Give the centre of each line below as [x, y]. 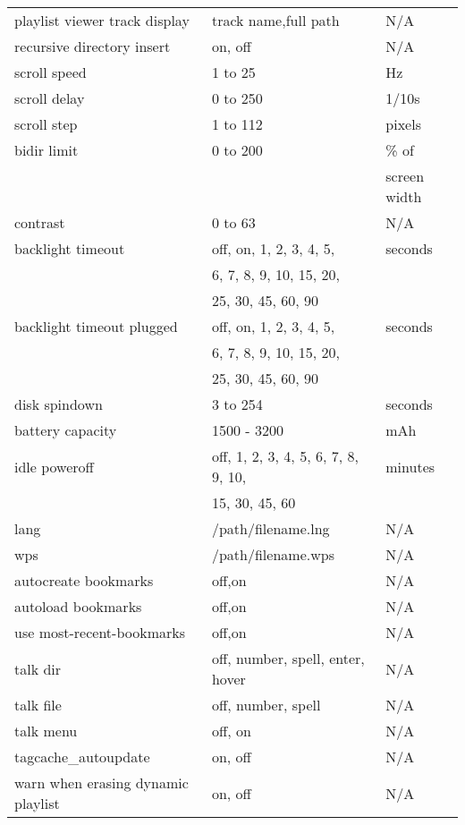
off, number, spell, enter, [288, 658]
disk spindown [59, 404]
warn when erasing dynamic [101, 782]
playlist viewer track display [102, 20]
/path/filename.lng [271, 528]
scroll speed [51, 72]
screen [405, 176]
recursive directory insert [93, 46]
